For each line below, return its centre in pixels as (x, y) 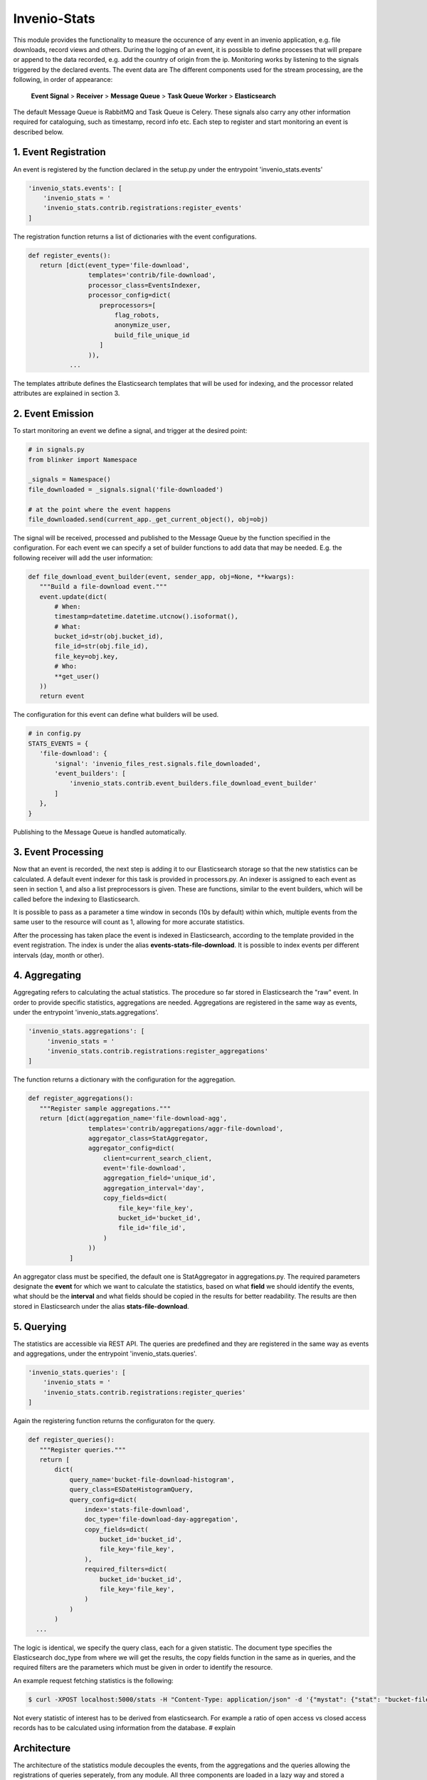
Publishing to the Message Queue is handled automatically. (100, 832)
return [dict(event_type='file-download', (115, 266)
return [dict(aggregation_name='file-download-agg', (133, 1119)
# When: (68, 606)
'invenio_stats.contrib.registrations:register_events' (143, 208)
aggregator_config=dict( (131, 1148)
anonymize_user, (142, 325)
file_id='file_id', (152, 1228)
